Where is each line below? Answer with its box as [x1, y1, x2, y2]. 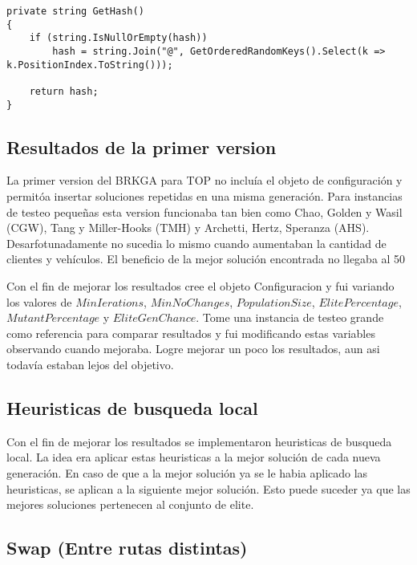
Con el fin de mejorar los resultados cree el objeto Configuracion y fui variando [6, 278, 395, 295]
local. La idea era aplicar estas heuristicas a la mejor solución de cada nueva [6, 449, 381, 465]
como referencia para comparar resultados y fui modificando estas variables [6, 324, 375, 341]
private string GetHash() [6, 6, 144, 17]
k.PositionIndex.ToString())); [6, 59, 173, 71]
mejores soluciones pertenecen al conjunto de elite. [6, 496, 254, 513]
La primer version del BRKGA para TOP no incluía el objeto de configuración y [6, 172, 403, 189]
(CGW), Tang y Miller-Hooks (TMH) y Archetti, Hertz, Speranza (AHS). [6, 219, 370, 236]
